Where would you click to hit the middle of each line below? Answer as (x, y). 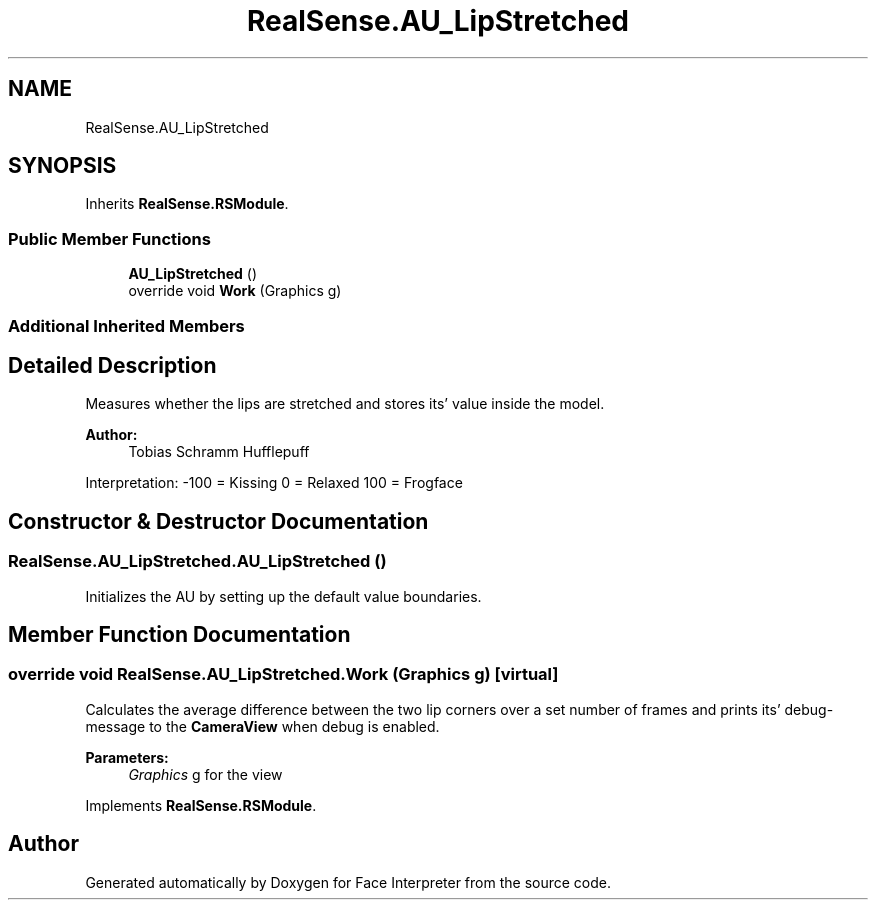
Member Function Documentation (179, 635)
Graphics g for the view (205, 774)
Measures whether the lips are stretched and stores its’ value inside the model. (345, 404)
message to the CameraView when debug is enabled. (262, 726)
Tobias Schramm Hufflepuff (219, 452)
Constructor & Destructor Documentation (218, 521)
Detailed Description (112, 365)
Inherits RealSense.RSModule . (187, 204)
